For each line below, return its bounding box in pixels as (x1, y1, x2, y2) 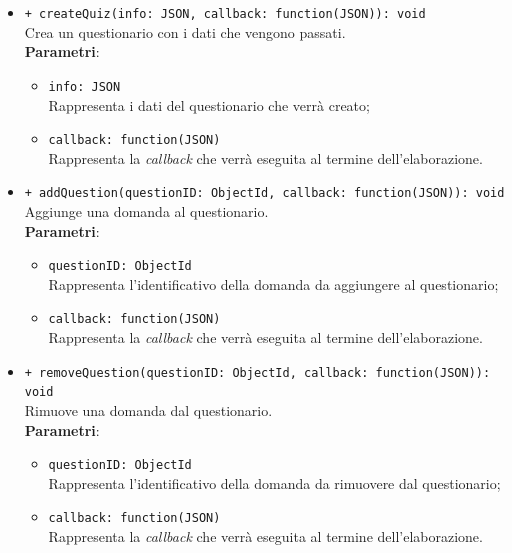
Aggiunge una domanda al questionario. (24, 201, 269, 221)
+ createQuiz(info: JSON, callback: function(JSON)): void (24, 7, 426, 21)
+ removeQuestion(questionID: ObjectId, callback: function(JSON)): (24, 365, 491, 380)
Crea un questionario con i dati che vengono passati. (24, 21, 346, 42)
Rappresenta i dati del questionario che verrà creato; (48, 94, 370, 115)
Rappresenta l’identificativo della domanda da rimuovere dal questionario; (48, 472, 501, 493)
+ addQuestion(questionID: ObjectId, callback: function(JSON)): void (24, 186, 505, 201)
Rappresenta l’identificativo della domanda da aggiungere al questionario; (48, 273, 499, 294)
